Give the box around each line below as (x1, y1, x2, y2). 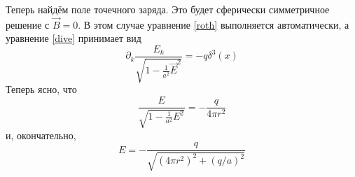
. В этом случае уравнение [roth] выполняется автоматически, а (78, 17, 349, 31)
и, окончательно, (6, 127, 76, 142)
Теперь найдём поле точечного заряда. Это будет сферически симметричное (6, 2, 330, 16)
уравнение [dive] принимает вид (6, 31, 141, 45)
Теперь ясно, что (6, 82, 77, 97)
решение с (6, 17, 50, 31)
